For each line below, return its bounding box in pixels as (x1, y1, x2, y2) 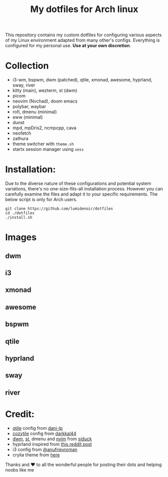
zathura (12, 136, 29, 142)
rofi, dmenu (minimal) (12, 109, 57, 115)
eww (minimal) (12, 114, 43, 120)
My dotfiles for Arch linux (30, 4, 138, 15)
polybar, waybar (12, 104, 46, 110)
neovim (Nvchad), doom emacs (12, 98, 78, 104)
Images (5, 232, 37, 243)
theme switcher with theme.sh (12, 141, 74, 147)
